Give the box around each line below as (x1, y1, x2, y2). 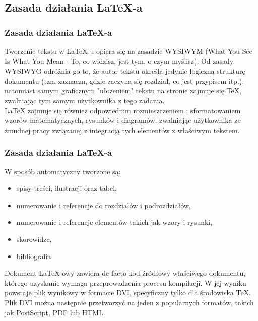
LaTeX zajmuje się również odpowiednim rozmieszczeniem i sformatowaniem (5, 105, 241, 115)
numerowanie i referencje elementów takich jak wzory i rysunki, (16, 217, 213, 227)
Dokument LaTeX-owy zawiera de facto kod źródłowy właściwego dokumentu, (5, 268, 246, 278)
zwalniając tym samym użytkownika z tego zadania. (5, 95, 165, 105)
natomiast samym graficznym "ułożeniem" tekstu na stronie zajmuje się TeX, (5, 85, 242, 96)
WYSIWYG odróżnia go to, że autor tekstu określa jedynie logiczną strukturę (5, 66, 245, 76)
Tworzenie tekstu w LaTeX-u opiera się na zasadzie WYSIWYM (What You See (5, 46, 253, 56)
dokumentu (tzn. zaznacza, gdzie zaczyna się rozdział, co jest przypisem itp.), (5, 75, 244, 86)
